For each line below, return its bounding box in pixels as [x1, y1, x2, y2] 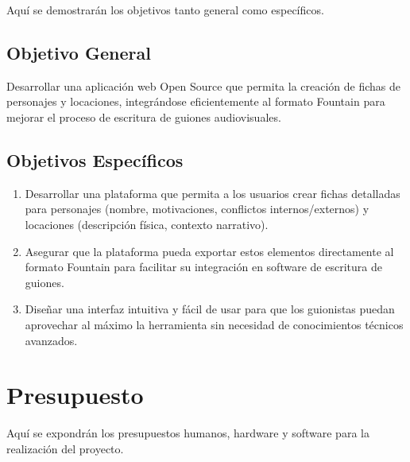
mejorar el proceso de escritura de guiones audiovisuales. [6, 108, 281, 125]
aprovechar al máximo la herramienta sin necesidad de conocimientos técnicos [25, 316, 404, 332]
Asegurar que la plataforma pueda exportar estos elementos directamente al [25, 243, 394, 259]
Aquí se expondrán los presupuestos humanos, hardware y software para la [6, 425, 369, 441]
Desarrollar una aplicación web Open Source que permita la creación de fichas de [6, 77, 401, 94]
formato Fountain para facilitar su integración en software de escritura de [25, 258, 382, 275]
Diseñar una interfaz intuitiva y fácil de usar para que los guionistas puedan [25, 301, 395, 317]
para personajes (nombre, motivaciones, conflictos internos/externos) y [25, 200, 369, 217]
